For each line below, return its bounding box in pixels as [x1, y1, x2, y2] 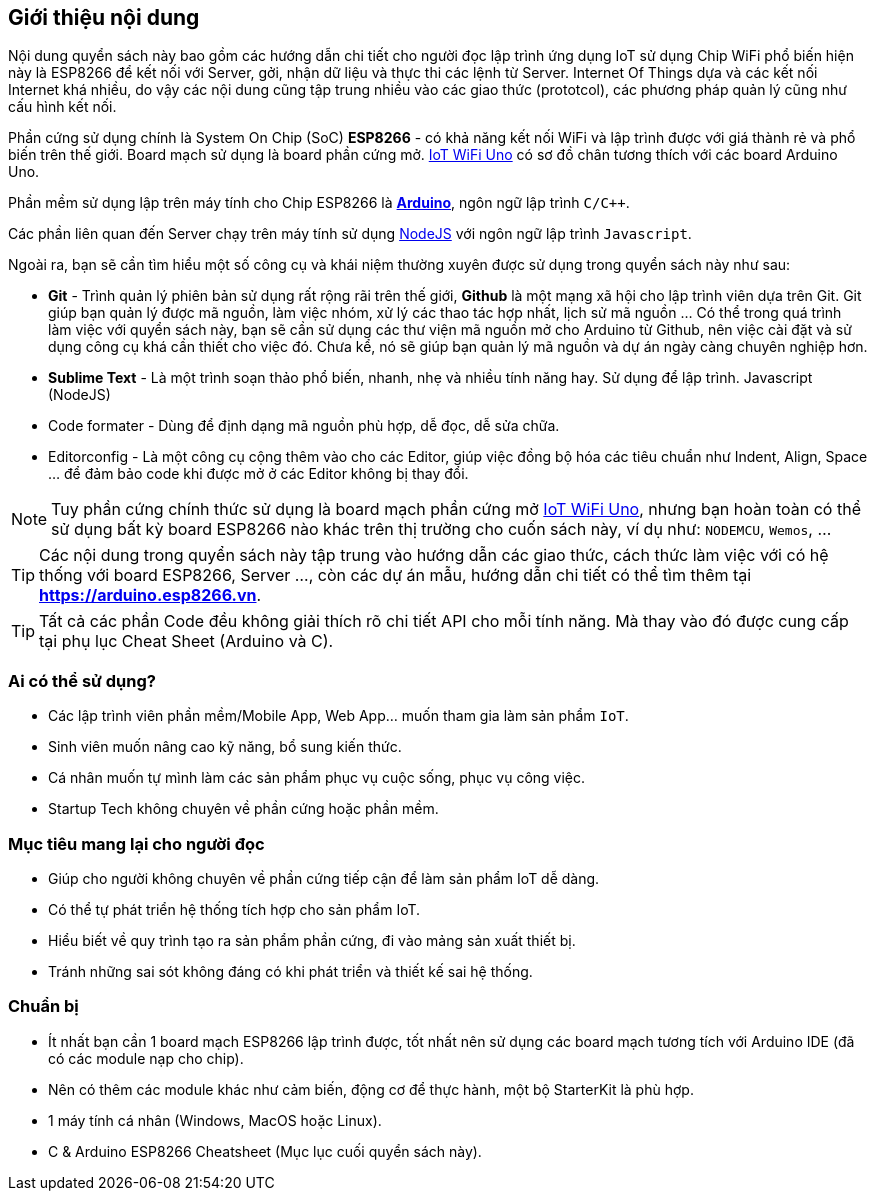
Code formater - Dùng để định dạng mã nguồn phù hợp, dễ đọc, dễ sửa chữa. [48, 417, 560, 435]
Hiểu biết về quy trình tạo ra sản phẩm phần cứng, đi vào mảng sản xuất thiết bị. [48, 931, 576, 949]
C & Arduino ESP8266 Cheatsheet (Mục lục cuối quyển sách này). [48, 1142, 482, 1160]
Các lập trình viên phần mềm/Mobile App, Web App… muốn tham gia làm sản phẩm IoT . [48, 707, 629, 725]
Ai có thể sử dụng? [8, 670, 156, 691]
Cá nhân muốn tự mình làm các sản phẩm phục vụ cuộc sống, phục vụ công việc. [48, 769, 586, 787]
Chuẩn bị [8, 996, 79, 1017]
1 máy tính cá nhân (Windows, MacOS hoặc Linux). [48, 1111, 382, 1129]
